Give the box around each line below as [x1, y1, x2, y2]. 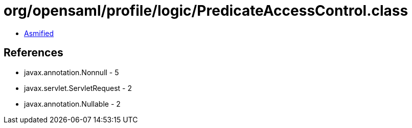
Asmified [24, 28, 54, 38]
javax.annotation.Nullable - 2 [24, 99, 121, 108]
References [4, 46, 63, 59]
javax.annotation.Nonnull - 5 [24, 68, 119, 77]
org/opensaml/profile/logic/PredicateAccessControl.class [4, 2, 408, 19]
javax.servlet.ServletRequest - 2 [24, 83, 132, 92]
